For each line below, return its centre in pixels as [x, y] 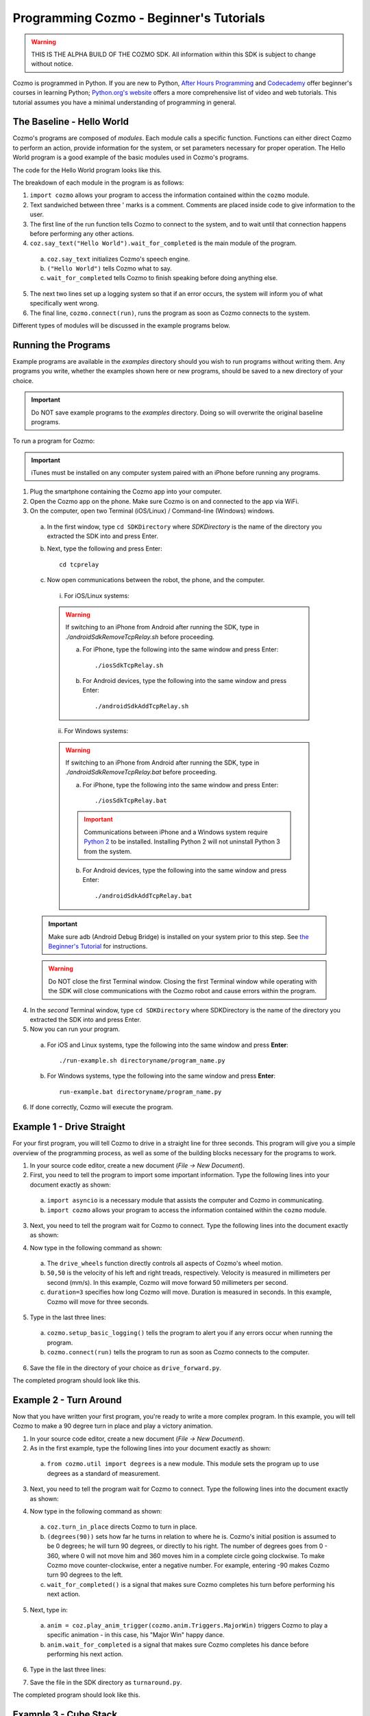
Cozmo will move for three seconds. [98, 1301]
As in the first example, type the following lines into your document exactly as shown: [150, 1448]
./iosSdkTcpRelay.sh [129, 665]
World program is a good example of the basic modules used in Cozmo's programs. [131, 157]
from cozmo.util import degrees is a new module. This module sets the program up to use [183, 1464]
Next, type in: [49, 1610]
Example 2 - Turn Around [67, 1400]
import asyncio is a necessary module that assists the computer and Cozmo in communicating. [185, 1201]
